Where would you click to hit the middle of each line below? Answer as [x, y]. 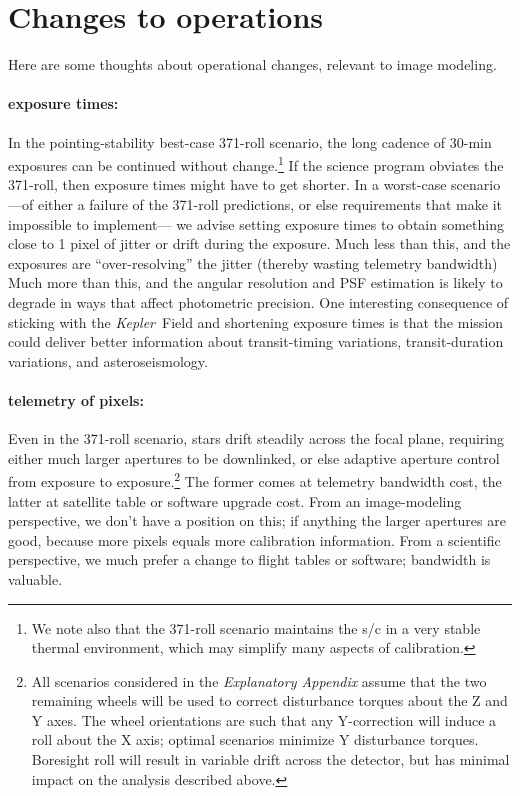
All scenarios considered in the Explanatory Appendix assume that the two [259, 680]
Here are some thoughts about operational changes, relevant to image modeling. [252, 64]
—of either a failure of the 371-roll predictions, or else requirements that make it [255, 203]
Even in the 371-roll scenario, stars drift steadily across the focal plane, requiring [256, 438]
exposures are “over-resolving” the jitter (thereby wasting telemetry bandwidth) [253, 262]
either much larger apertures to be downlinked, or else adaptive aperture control [254, 457]
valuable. [35, 578]
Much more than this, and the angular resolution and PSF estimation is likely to [255, 282]
